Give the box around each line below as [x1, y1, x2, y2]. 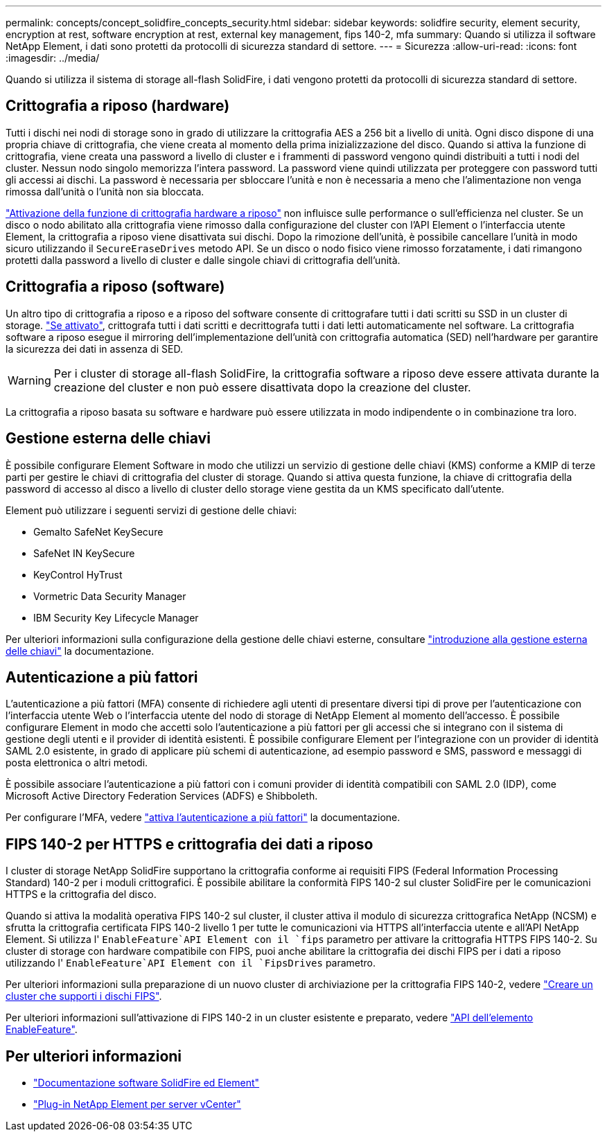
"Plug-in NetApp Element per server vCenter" [33, 1098, 241, 1111]
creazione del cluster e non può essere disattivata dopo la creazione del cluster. [53, 380, 471, 394]
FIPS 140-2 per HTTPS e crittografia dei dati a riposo [6, 835, 373, 853]
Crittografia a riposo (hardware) [6, 97, 230, 115]
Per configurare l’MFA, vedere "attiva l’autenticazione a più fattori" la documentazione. [6, 811, 401, 824]
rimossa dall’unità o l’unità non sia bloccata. [6, 185, 204, 197]
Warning [8, 373, 51, 387]
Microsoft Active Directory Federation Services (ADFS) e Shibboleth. [6, 790, 318, 802]
